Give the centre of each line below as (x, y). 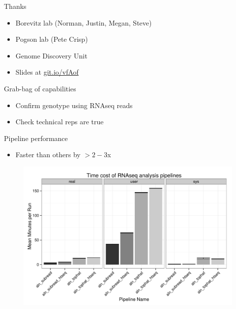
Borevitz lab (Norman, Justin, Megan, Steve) (84, 22)
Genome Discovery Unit (51, 55)
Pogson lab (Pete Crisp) (52, 39)
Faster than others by (48, 154)
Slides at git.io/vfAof (47, 72)
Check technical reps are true (59, 122)
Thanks (15, 6)
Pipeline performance (36, 138)
